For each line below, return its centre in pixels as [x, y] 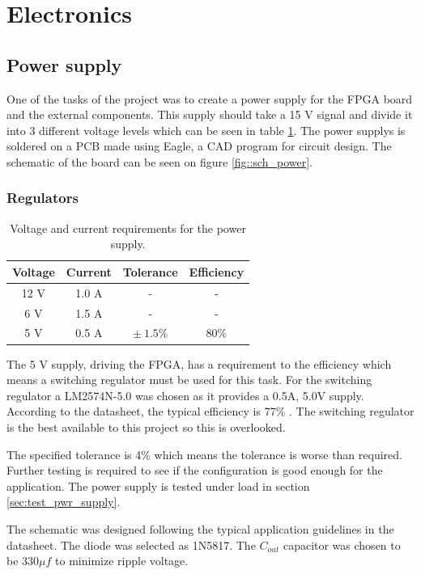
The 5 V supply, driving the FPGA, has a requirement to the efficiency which [199, 363]
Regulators [43, 198]
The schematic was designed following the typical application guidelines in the [200, 528]
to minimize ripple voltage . [122, 561]
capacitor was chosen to [342, 544]
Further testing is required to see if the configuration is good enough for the [195, 470]
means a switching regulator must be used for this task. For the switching [189, 380]
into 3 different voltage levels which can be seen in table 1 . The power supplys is [206, 130]
